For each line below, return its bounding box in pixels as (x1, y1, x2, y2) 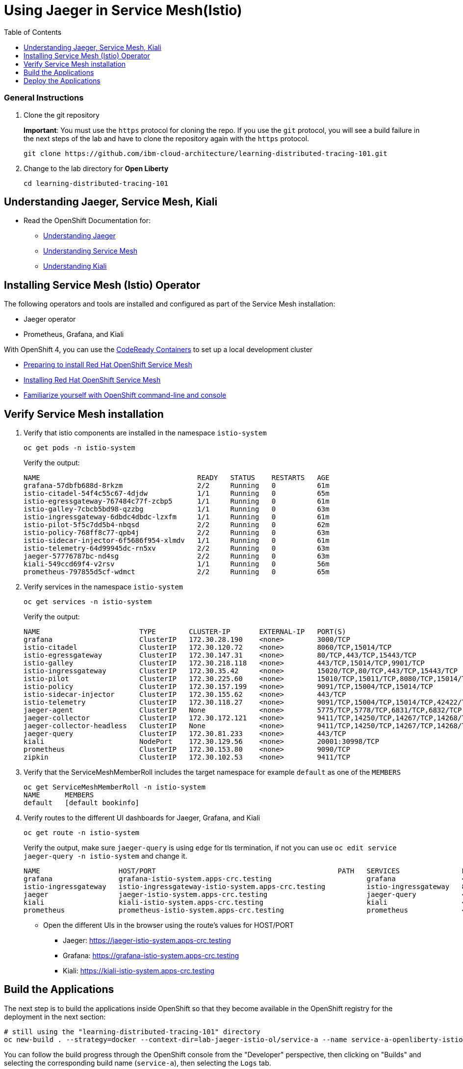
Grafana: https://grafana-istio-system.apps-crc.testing (63, 951, 239, 960)
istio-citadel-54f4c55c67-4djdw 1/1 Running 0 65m (24, 489, 330, 498)
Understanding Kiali (43, 262, 107, 271)
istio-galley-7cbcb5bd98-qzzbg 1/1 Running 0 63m (24, 505, 330, 513)
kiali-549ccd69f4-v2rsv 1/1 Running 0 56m (24, 560, 330, 568)
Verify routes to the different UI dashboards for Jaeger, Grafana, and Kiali (24, 814, 260, 822)
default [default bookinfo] (24, 799, 140, 807)
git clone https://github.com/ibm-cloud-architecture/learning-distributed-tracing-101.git (24, 149, 387, 157)
